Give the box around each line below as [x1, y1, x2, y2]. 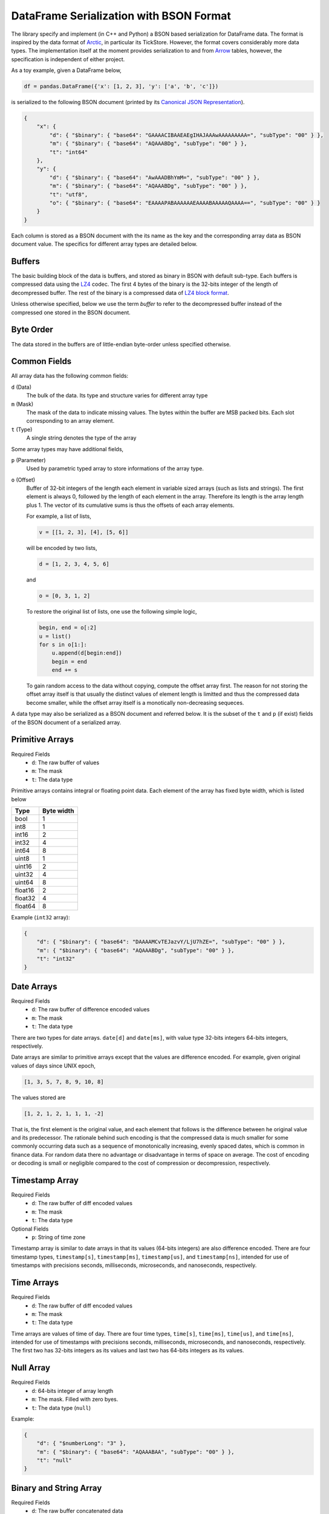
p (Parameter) [11, 456, 46, 463]
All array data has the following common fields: [11, 372, 129, 380]
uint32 [15, 870, 33, 878]
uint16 [15, 862, 33, 870]
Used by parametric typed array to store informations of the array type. [26, 465, 204, 472]
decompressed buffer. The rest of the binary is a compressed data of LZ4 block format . [11, 289, 229, 296]
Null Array [11, 1363, 51, 1373]
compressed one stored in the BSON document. [11, 309, 131, 316]
